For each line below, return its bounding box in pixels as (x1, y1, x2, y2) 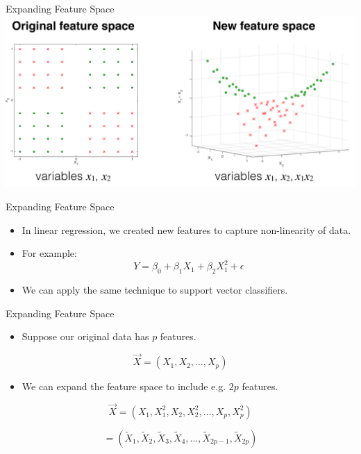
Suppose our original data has (22, 329, 149, 344)
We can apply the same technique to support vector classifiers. (22, 283, 288, 297)
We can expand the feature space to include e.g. (22, 379, 226, 394)
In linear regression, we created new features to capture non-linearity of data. (22, 222, 351, 237)
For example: (22, 246, 77, 260)
